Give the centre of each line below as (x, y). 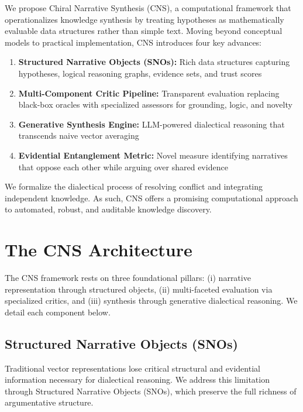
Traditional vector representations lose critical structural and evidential (132, 368)
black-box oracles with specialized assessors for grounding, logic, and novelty (155, 104)
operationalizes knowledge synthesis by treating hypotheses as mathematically (144, 19)
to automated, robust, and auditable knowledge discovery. (108, 209)
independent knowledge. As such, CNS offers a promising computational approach (151, 198)
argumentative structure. (49, 402)
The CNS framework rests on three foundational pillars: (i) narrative (128, 278)
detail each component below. (58, 312)
